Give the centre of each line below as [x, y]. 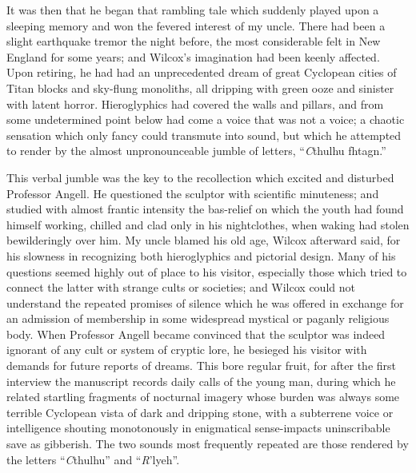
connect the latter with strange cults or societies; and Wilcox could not [181, 287]
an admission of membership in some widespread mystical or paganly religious [198, 318]
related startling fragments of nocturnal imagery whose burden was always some [203, 397]
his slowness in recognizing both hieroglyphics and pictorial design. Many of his [201, 255]
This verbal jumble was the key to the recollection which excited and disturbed [200, 177]
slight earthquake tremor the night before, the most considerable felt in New [194, 41]
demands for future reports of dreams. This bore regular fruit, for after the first [202, 366]
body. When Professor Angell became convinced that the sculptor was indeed [196, 334]
